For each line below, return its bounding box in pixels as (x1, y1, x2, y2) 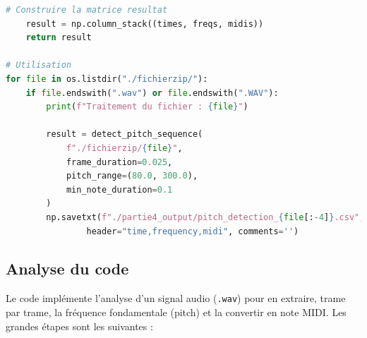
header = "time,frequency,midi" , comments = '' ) (86, 226, 299, 236)
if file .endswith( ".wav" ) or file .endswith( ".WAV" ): (25, 87, 279, 98)
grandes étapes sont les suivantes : (6, 318, 153, 333)
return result (25, 32, 92, 43)
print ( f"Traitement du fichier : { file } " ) (46, 102, 248, 112)
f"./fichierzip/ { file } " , (66, 143, 183, 153)
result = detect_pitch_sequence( (46, 129, 203, 140)
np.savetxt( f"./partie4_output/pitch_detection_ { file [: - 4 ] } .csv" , (46, 212, 365, 222)
